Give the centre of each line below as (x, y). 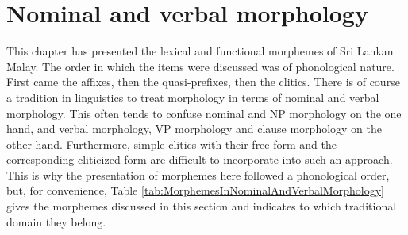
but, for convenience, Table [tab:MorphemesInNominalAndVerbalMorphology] (195, 190)
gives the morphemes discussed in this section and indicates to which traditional (202, 206)
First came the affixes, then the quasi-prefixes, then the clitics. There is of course (203, 82)
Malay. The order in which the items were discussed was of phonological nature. (200, 66)
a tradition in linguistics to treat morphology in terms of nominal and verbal (193, 97)
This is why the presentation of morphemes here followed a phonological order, (198, 174)
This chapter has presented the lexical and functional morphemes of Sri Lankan (200, 51)
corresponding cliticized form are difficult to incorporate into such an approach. (200, 159)
